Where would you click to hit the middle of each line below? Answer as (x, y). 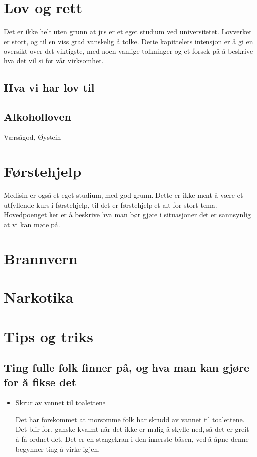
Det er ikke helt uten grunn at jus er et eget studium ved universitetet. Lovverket (128, 31)
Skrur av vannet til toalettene (61, 403)
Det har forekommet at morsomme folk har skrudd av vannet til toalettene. (130, 419)
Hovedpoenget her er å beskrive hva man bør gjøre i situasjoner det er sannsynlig (128, 214)
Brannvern (41, 258)
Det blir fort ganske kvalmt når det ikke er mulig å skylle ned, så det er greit (132, 429)
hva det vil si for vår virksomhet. (54, 60)
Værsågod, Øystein (33, 137)
